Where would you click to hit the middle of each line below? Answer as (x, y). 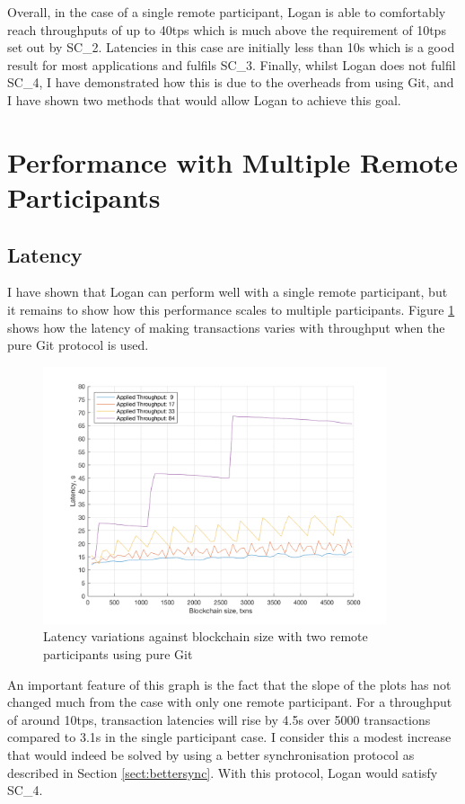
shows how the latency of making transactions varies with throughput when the (226, 327)
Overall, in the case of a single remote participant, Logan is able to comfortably (227, 12)
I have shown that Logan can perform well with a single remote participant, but (228, 292)
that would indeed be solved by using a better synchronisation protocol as (211, 755)
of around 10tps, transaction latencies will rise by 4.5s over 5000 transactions (219, 719)
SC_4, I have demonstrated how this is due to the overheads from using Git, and (231, 82)
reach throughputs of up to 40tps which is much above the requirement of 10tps (227, 29)
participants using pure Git (118, 654)
